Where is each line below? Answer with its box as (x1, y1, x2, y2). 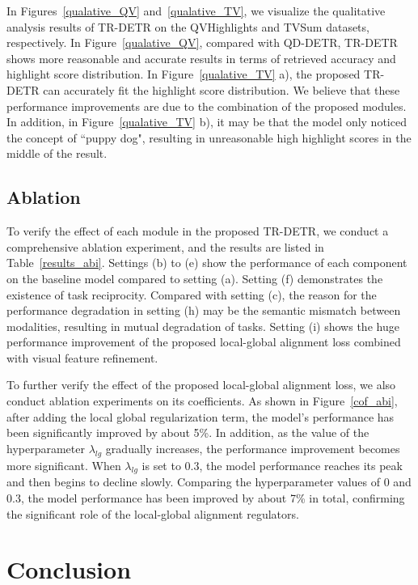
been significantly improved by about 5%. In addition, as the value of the (6, 424, 369, 441)
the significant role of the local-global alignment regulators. (6, 505, 299, 522)
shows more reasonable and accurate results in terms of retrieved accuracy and (6, 49, 396, 66)
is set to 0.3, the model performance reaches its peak (141, 456, 403, 473)
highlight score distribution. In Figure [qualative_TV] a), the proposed (6, 66, 361, 83)
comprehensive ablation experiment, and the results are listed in (6, 238, 324, 255)
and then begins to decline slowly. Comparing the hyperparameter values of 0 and (6, 473, 412, 490)
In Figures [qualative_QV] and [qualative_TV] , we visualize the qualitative (6, 2, 386, 19)
